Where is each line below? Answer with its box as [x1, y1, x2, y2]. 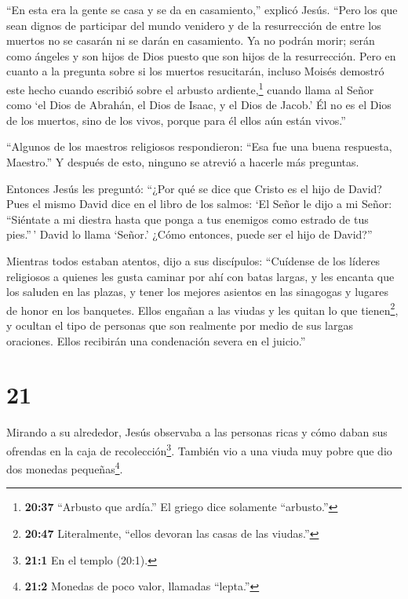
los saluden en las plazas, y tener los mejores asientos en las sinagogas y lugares [6, 283, 389, 300]
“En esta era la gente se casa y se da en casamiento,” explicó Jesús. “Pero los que [6, 2, 398, 17]
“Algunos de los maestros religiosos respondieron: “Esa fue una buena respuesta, [6, 138, 392, 155]
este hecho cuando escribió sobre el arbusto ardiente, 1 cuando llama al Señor [6, 79, 374, 97]
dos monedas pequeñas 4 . [6, 458, 123, 477]
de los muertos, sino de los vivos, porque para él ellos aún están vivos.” [6, 111, 346, 128]
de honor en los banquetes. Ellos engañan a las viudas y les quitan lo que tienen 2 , [6, 299, 399, 318]
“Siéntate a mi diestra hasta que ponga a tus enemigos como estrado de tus [6, 210, 369, 227]
